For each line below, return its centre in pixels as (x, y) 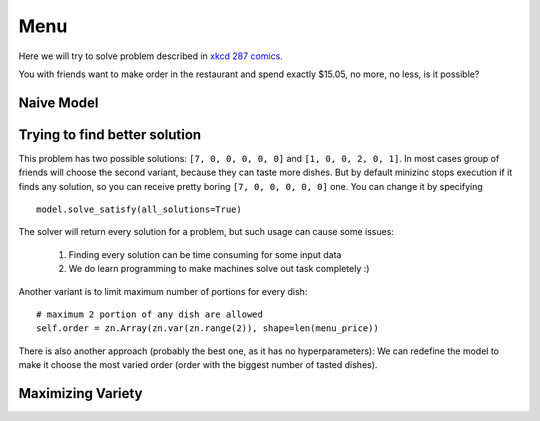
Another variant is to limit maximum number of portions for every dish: (163, 291)
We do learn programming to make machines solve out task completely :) (219, 269)
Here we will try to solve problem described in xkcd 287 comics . (151, 56)
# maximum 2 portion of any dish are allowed (150, 314)
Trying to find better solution (110, 134)
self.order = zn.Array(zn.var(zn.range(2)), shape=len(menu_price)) (207, 328)
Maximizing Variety (80, 393)
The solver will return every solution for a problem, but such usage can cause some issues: (206, 232)
